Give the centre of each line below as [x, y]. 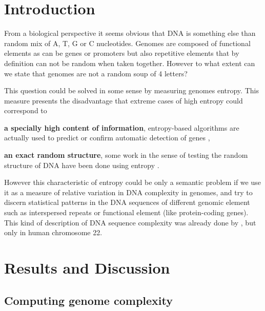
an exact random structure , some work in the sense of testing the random [126, 155]
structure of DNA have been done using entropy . [82, 165]
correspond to [26, 110]
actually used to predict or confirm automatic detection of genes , [107, 138]
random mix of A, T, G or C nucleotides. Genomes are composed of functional [127, 43]
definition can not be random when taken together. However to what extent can [130, 63]
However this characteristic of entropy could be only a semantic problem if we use [132, 182]
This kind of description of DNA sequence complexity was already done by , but [130, 222]
